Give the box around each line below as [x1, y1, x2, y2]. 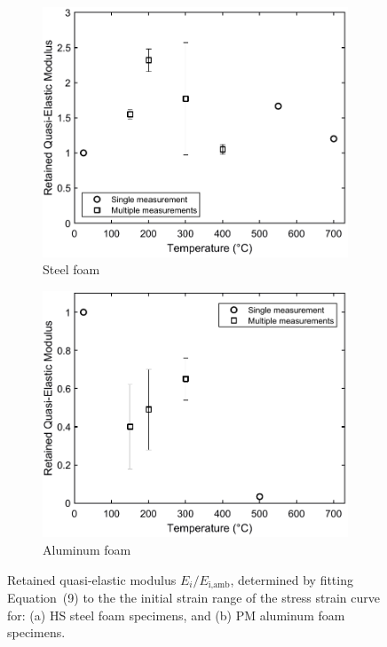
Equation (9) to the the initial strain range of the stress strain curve [7, 588, 381, 607]
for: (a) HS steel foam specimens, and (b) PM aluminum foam [7, 605, 345, 624]
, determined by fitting [230, 570, 353, 588]
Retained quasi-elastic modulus [7, 570, 177, 588]
